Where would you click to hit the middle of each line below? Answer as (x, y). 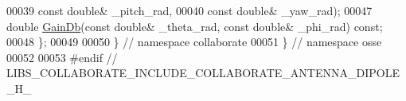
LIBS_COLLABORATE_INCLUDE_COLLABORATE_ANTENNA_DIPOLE (203, 73)
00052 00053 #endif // (62, 57)
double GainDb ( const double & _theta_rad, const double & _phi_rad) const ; (195, 26)
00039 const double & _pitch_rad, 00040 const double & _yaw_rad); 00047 (189, 10)
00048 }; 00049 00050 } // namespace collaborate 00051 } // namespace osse (194, 42)
